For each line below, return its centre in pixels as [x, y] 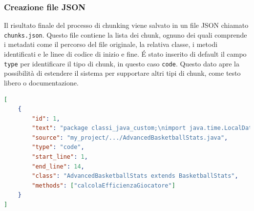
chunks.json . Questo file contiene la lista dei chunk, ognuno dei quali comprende [126, 34]
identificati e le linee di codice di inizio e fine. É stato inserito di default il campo [125, 54]
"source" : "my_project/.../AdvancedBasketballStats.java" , [130, 137]
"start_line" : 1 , [60, 157]
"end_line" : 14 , [58, 166]
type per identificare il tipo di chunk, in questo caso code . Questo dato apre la [122, 63]
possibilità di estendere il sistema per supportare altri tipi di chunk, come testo [122, 73]
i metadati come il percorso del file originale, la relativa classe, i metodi [111, 44]
